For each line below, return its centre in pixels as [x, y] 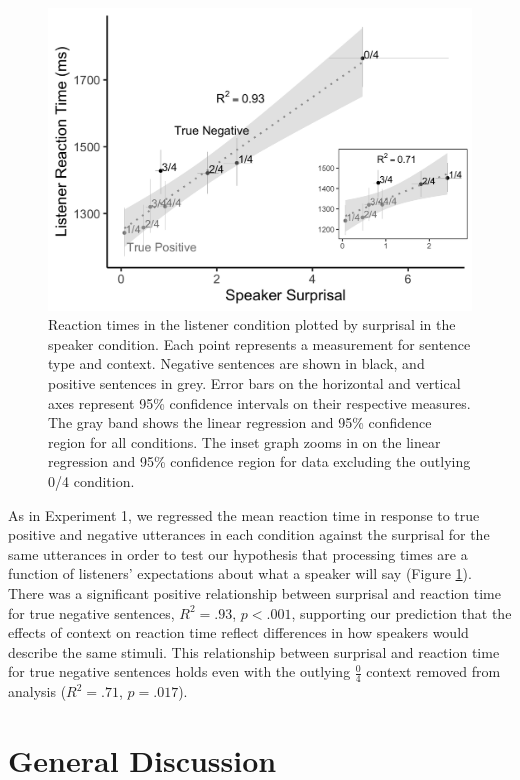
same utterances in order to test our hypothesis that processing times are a [238, 553]
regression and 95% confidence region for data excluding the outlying [259, 461]
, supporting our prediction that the [401, 612]
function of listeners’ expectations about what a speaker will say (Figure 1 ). [240, 573]
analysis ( [37, 691]
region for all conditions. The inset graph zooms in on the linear [244, 441]
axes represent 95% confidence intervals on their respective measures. [259, 402]
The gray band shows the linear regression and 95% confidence [240, 422]
